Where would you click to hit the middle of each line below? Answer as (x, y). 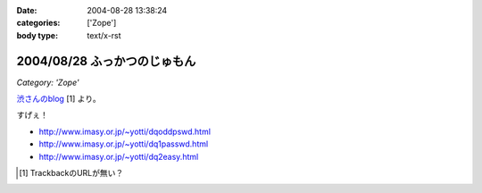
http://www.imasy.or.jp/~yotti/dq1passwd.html (124, 144)
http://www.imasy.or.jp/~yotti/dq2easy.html (119, 156)
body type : (37, 35)
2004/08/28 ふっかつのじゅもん (106, 61)
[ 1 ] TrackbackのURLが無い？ (71, 173)
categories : (38, 23)
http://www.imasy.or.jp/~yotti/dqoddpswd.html (125, 131)
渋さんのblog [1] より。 (59, 99)
